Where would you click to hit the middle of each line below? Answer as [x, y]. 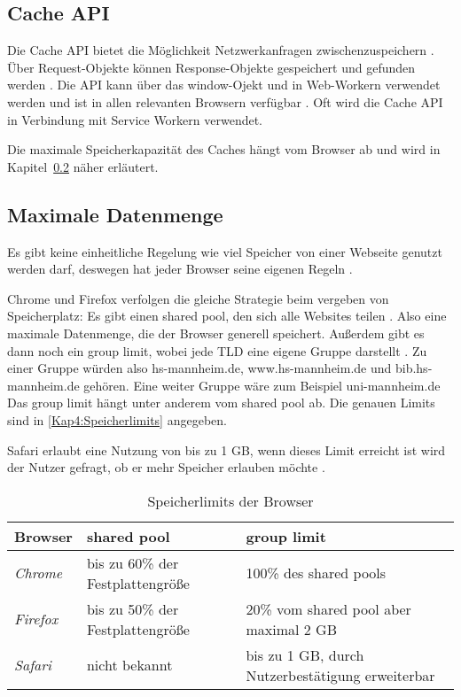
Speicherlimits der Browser [230, 500]
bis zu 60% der [133, 562]
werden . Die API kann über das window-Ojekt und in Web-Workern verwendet [224, 85]
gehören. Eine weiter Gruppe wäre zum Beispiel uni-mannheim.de [262, 385]
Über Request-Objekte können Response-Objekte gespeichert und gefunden [211, 67]
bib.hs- [414, 368]
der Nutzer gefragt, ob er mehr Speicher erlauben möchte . [166, 467]
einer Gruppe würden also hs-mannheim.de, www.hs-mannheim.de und [199, 368]
